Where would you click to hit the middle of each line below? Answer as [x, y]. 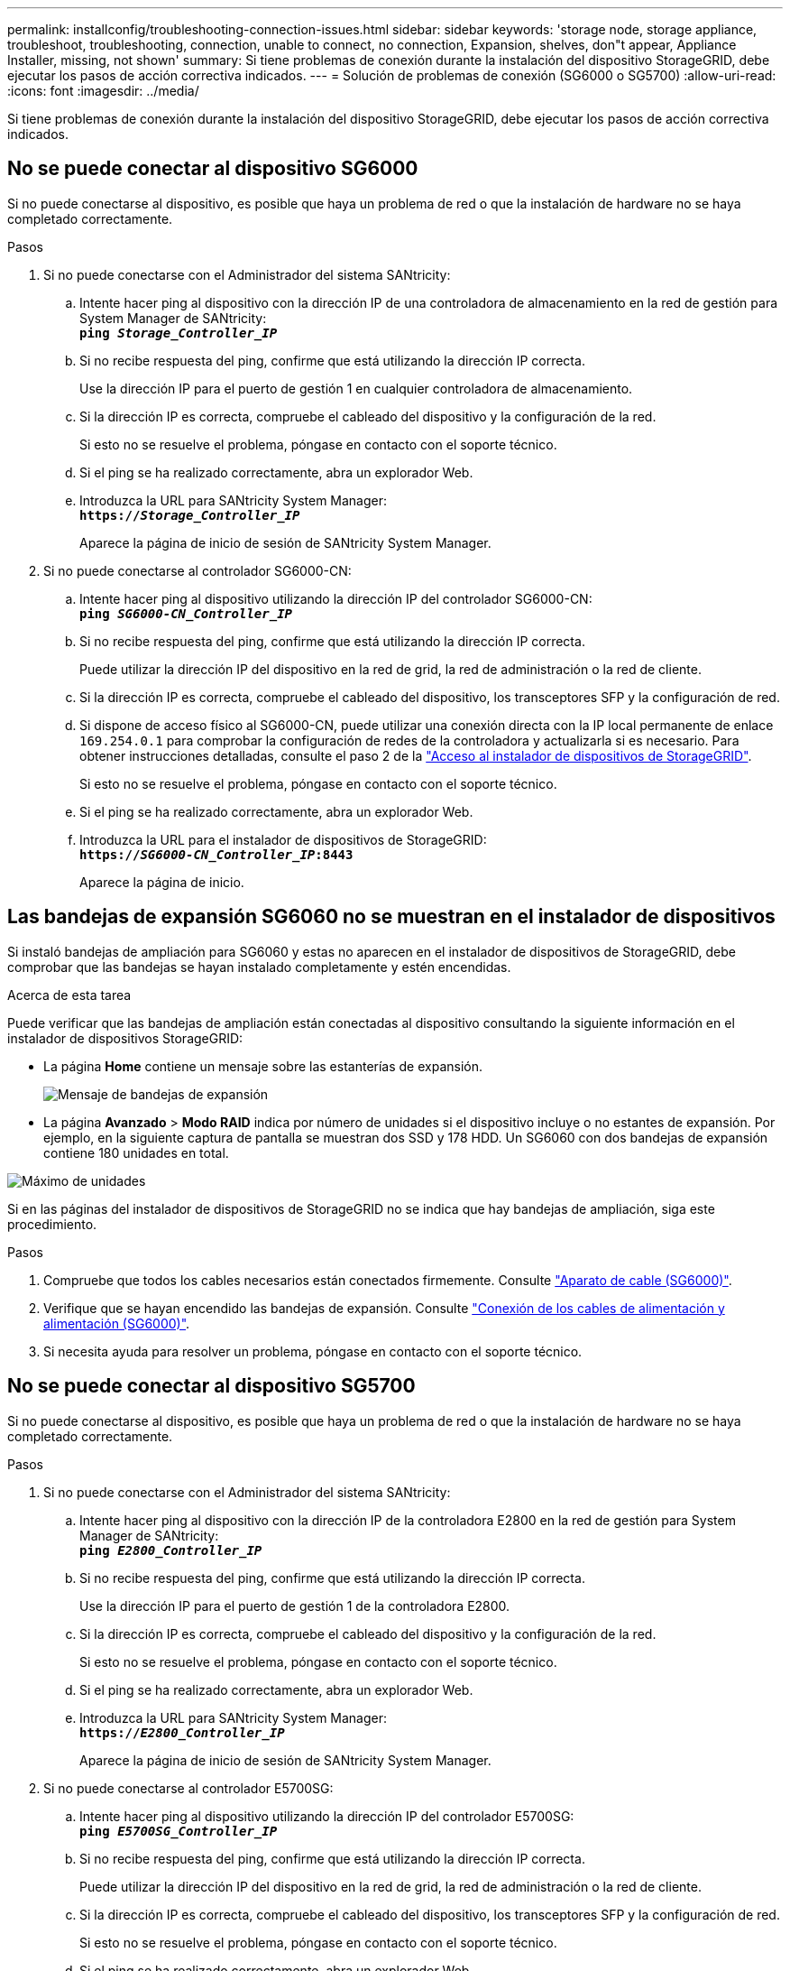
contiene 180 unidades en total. [136, 1152]
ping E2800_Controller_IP [171, 1550]
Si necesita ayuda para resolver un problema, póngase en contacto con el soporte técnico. [313, 1351]
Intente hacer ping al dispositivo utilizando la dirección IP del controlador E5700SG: [327, 1816]
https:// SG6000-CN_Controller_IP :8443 [216, 854]
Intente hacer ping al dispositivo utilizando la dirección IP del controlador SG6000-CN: [336, 598]
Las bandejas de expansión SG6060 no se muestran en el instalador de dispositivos [391, 917]
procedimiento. [52, 1224]
